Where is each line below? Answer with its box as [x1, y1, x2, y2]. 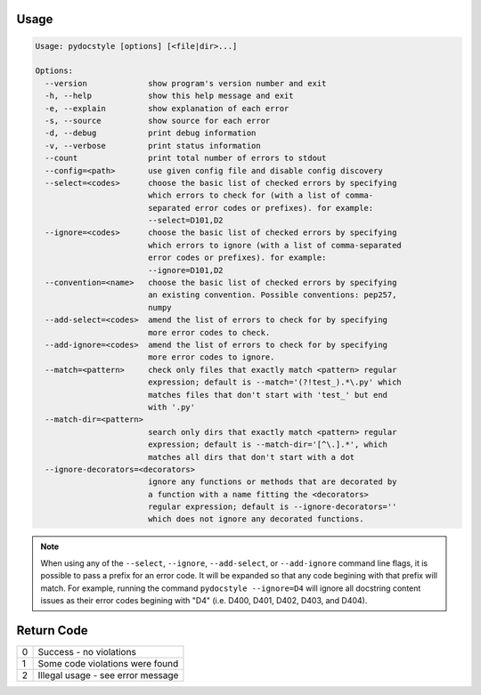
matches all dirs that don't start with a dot [147, 452, 355, 462]
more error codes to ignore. [147, 352, 275, 362]
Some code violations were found [37, 657, 179, 669]
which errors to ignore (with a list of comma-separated [147, 240, 403, 250]
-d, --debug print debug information [45, 128, 257, 138]
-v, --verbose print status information [45, 141, 262, 150]
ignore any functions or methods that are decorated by [147, 477, 397, 487]
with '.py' [147, 401, 196, 412]
